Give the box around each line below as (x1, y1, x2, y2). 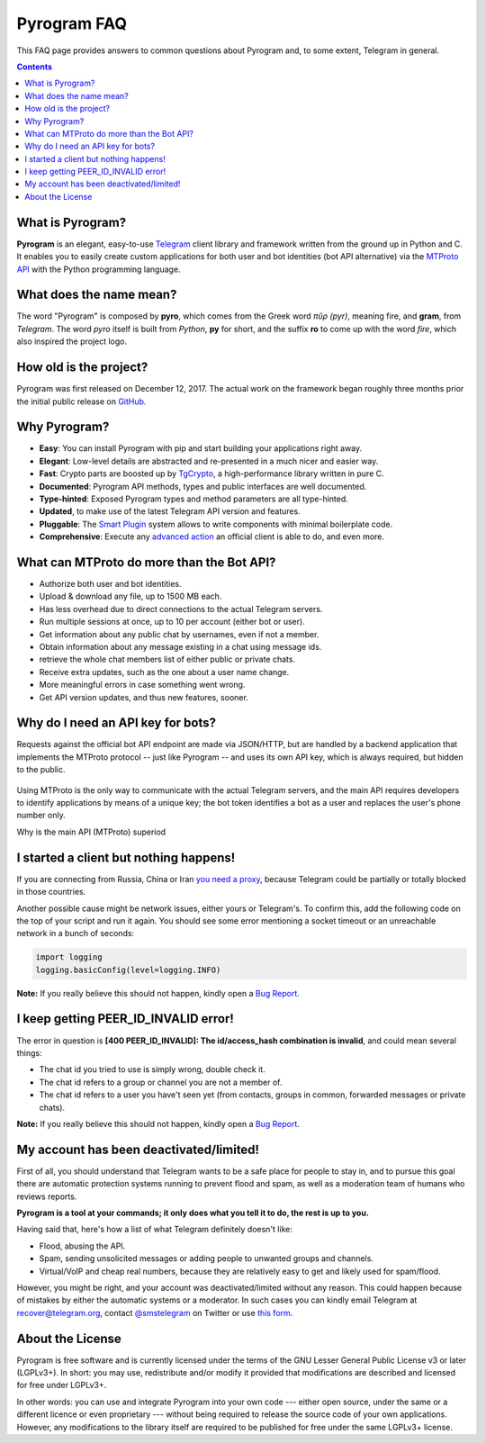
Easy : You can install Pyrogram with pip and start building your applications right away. (39, 443, 363, 454)
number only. (16, 810, 67, 821)
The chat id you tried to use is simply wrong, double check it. (39, 1064, 265, 1075)
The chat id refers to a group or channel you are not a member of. (39, 1077, 283, 1087)
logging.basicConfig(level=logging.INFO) (35, 964, 221, 975)
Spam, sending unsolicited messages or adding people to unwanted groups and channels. (39, 1253, 373, 1264)
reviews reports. (16, 1191, 77, 1202)
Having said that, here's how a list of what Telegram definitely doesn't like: (16, 1224, 292, 1235)
